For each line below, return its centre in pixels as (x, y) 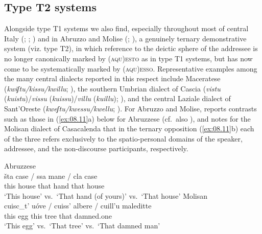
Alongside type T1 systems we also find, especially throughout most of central (126, 28)
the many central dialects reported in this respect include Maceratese (112, 78)
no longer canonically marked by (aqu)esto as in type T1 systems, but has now (128, 58)
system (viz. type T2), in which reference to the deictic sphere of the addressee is (131, 48)
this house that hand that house (54, 186)
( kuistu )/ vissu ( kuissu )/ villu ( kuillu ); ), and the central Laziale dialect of (117, 98)
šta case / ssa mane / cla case (51, 175)
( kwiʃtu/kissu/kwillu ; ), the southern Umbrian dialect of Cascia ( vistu (112, 88)
